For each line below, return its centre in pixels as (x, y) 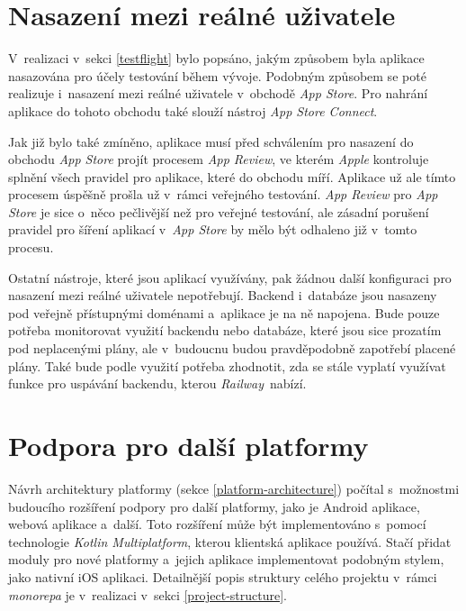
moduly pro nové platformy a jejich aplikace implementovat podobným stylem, (226, 559)
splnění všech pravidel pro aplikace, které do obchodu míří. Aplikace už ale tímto (232, 176)
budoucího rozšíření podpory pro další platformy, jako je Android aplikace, (214, 506)
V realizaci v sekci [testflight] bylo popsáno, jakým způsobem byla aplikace (216, 58)
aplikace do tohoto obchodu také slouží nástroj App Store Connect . (193, 110)
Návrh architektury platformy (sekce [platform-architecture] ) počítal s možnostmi (234, 488)
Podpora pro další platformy (188, 445)
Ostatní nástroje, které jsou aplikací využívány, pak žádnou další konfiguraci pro (230, 277)
